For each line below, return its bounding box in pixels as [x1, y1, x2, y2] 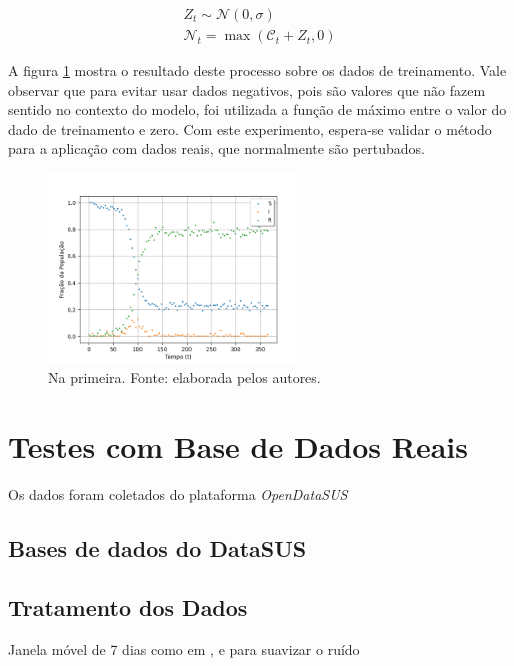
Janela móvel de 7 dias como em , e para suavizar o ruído [8, 638, 360, 659]
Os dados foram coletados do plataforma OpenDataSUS [8, 484, 348, 505]
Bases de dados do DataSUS [8, 533, 307, 564]
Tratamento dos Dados [8, 591, 248, 622]
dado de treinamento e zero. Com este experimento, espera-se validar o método [8, 118, 492, 139]
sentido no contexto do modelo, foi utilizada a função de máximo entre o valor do [8, 99, 507, 120]
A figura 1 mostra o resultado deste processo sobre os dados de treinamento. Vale [8, 60, 507, 81]
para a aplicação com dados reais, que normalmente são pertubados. [8, 138, 425, 159]
